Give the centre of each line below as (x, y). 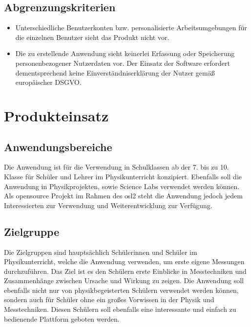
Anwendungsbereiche (58, 146)
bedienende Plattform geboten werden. (62, 318)
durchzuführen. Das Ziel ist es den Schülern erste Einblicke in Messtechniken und (125, 271)
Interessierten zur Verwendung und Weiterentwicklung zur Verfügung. (108, 205)
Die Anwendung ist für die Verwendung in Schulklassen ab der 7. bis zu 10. (116, 167)
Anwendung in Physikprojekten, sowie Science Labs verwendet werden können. (122, 186)
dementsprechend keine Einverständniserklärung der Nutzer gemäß (115, 72)
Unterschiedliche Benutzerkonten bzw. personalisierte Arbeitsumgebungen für (131, 28)
